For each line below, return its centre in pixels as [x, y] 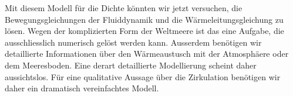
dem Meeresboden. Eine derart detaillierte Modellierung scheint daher [131, 65]
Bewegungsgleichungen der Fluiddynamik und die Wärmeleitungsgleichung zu [144, 19]
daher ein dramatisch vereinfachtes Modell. [82, 88]
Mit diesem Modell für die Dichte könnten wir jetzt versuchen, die [124, 8]
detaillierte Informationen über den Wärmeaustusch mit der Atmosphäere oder [147, 54]
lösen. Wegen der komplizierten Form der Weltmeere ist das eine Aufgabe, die [144, 31]
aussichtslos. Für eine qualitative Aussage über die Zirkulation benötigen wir [143, 76]
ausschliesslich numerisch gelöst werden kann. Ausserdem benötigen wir [133, 42]
